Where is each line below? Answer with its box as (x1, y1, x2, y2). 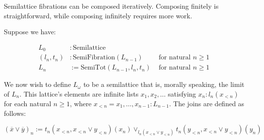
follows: (4, 108, 26, 118)
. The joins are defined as (169, 98, 245, 108)
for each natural (4, 98, 51, 108)
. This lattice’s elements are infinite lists (19, 88, 139, 98)
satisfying (168, 88, 196, 98)
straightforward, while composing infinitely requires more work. (4, 10, 192, 20)
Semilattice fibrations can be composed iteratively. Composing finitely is (4, 1, 219, 11)
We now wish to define (4, 79, 71, 89)
